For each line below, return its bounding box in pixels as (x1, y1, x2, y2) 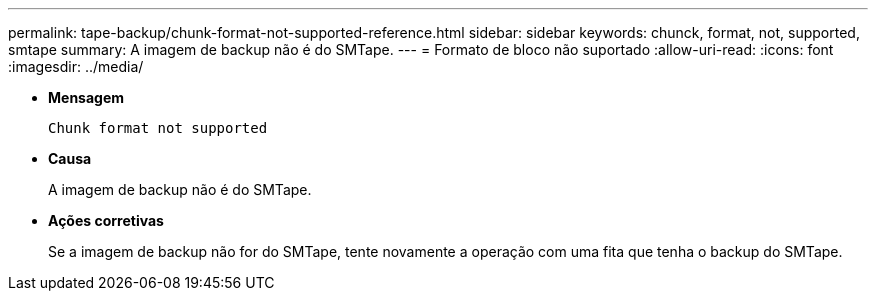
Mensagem (48, 89, 125, 106)
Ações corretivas (48, 212, 164, 229)
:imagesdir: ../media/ (8, 58, 144, 75)
